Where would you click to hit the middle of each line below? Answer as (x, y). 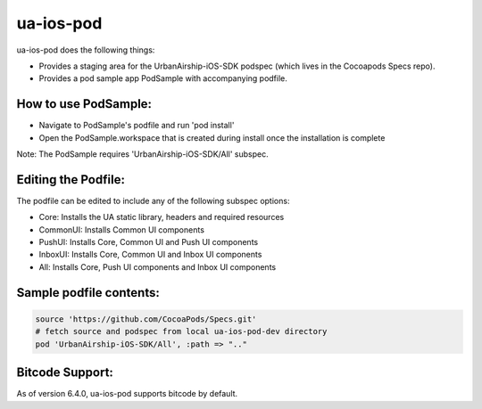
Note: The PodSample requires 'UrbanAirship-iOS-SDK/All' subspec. (143, 154)
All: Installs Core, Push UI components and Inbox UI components (158, 266)
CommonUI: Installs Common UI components (122, 229)
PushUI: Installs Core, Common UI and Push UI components (149, 242)
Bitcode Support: (65, 373)
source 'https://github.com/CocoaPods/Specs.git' (146, 319)
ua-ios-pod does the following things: (86, 50)
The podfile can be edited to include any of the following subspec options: (153, 200)
